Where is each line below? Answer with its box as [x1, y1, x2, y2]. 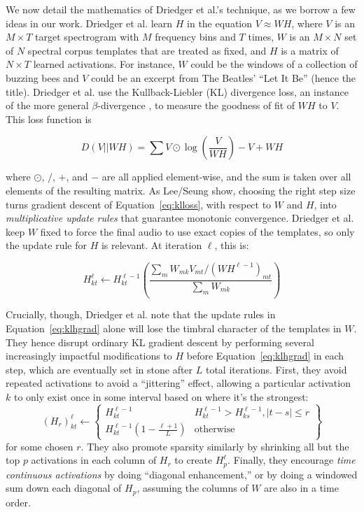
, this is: [214, 238, 249, 253]
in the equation [187, 15, 253, 30]
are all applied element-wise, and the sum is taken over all [101, 169, 351, 184]
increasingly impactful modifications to [6, 348, 172, 363]
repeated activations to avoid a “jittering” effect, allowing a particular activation [6, 376, 351, 390]
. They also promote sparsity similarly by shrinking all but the [80, 439, 349, 453]
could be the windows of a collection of [190, 57, 358, 71]
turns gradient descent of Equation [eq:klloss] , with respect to [6, 197, 272, 211]
